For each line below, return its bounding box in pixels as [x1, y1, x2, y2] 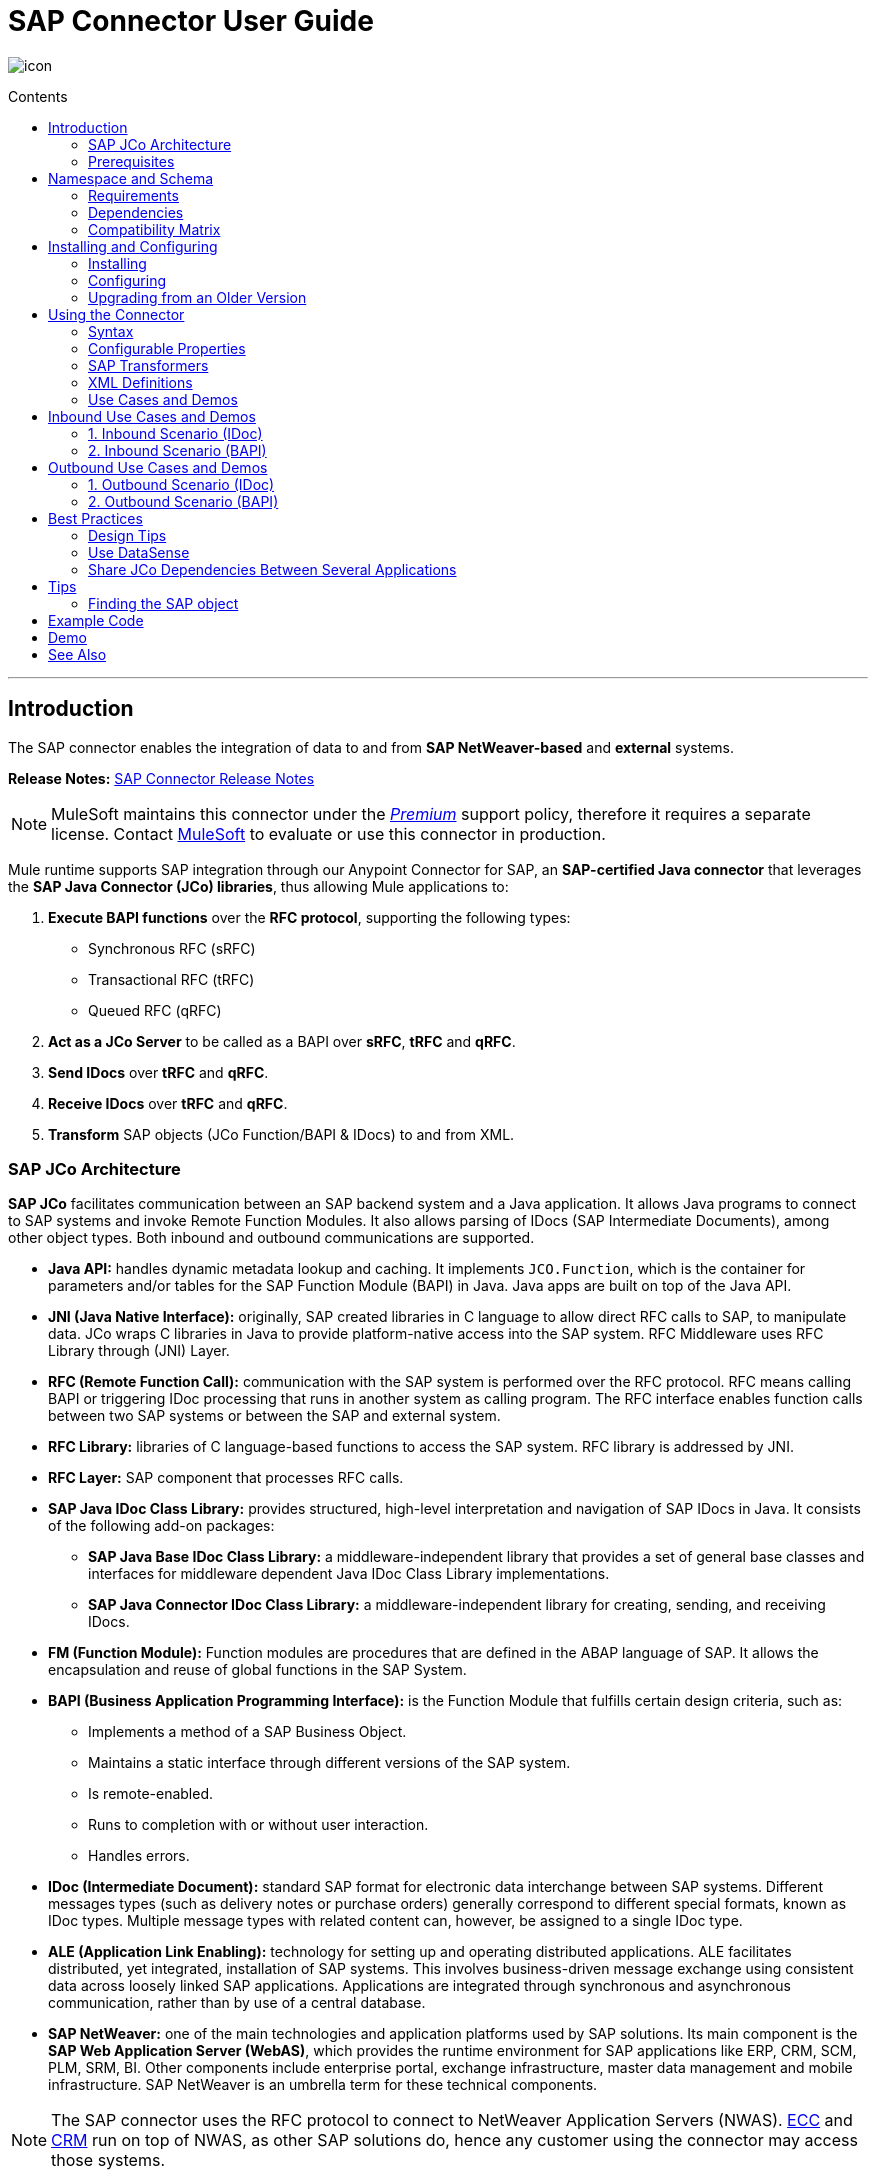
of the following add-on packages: [48, 1517, 275, 1535]
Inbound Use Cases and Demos [48, 407, 256, 425]
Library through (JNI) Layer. [48, 1342, 230, 1360]
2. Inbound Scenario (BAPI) [88, 441, 267, 459]
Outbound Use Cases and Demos [48, 458, 268, 476]
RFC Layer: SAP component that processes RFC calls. [48, 1469, 404, 1487]
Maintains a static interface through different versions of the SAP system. [88, 1754, 571, 1772]
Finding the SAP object [88, 594, 239, 612]
